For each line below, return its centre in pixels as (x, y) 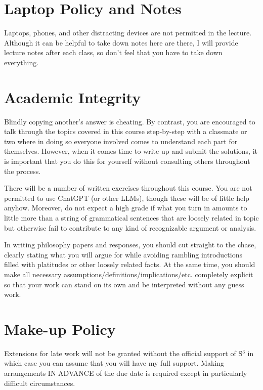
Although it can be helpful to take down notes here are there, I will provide (121, 42)
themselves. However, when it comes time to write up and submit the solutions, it (131, 151)
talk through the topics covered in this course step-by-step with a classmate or (126, 131)
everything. (21, 62)
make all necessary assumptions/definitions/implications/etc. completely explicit (129, 274)
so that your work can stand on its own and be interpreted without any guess (124, 284)
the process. (23, 171)
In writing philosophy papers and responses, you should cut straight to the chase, (130, 245)
